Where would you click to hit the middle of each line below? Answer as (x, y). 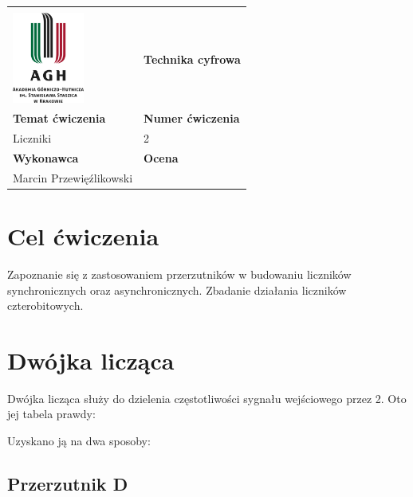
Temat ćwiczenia (59, 118)
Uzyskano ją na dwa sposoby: (79, 441)
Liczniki (32, 138)
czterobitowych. (45, 305)
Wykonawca (46, 157)
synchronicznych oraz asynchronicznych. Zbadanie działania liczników (177, 290)
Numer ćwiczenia (192, 118)
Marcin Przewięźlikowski (73, 177)
